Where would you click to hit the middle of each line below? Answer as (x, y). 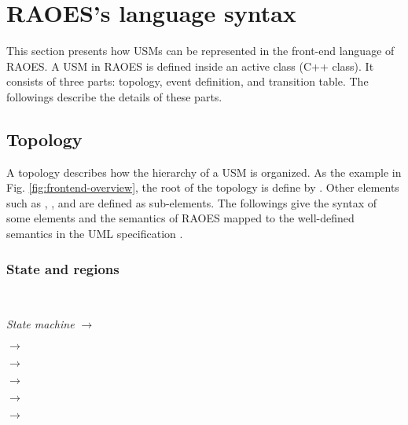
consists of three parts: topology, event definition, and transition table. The (187, 81)
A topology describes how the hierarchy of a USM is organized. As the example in (204, 172)
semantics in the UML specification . (95, 234)
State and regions (63, 268)
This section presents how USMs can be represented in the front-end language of (200, 51)
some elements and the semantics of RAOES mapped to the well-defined (180, 218)
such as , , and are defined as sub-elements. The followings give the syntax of (192, 202)
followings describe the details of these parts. (114, 96)
